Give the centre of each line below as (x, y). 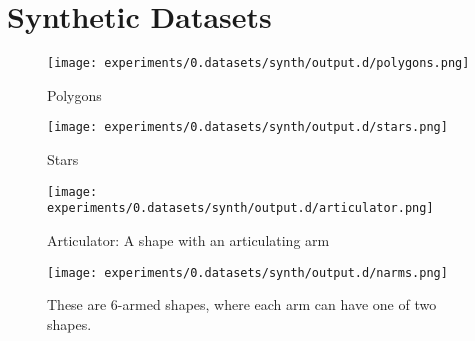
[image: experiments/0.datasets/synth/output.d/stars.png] (247, 127)
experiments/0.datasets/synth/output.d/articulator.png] (240, 208)
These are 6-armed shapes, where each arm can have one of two (242, 304)
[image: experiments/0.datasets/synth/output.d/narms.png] (247, 272)
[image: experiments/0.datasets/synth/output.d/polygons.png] (258, 63)
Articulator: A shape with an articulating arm (188, 239)
